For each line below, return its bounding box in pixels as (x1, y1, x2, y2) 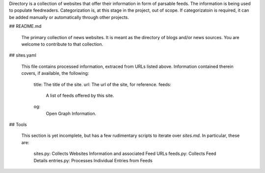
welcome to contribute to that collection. (21, 41, 103, 47)
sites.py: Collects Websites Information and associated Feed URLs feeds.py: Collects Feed (33, 151, 216, 156)
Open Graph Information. (46, 110, 97, 116)
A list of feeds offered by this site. (46, 92, 114, 98)
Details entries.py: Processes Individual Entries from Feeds (33, 157, 153, 163)
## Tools (9, 122, 27, 128)
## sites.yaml (9, 52, 36, 58)
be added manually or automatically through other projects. (9, 14, 130, 20)
